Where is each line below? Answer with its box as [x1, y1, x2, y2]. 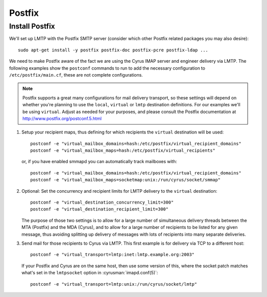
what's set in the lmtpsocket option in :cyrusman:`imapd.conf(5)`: [21, 270, 158, 276]
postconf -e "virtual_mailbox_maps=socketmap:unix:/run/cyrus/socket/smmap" [30, 177, 221, 183]
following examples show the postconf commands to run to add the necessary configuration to [9, 65, 205, 71]
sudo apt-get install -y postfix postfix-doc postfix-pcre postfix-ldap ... [18, 47, 209, 53]
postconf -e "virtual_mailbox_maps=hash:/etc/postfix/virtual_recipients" [30, 148, 216, 153]
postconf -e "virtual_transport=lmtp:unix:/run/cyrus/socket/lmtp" [30, 281, 197, 287]
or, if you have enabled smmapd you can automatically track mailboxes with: [21, 159, 178, 165]
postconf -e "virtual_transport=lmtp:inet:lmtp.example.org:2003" [30, 252, 195, 257]
